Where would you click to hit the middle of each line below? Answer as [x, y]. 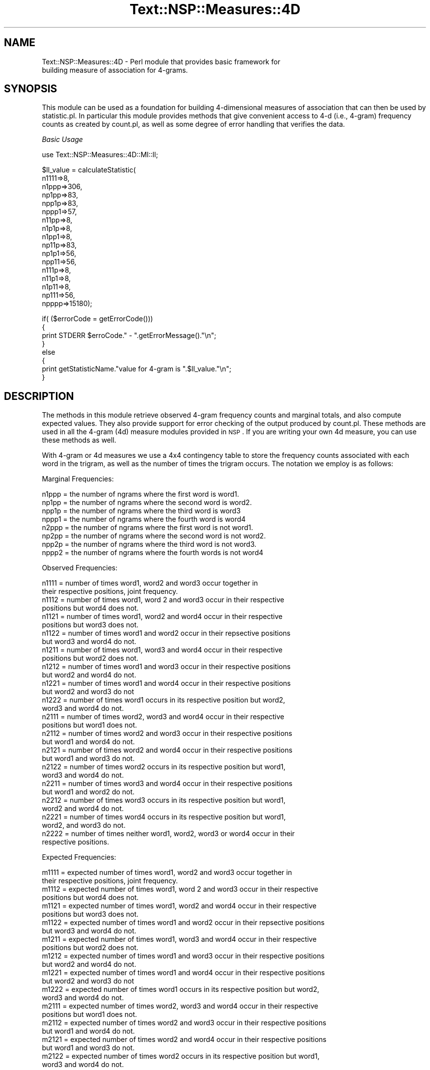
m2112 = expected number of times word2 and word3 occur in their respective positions [184, 1023]
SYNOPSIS [31, 89]
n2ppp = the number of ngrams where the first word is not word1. [148, 528]
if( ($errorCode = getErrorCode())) [97, 319]
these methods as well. [79, 440]
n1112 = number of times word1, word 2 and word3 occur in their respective [163, 600]
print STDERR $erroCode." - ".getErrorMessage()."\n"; [129, 336]
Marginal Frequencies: [78, 479]
